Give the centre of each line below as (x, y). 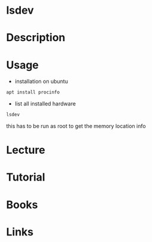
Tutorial (26, 177)
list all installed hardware (45, 104)
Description (36, 38)
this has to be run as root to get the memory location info (76, 126)
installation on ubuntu (41, 82)
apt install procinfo (33, 92)
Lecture (26, 150)
